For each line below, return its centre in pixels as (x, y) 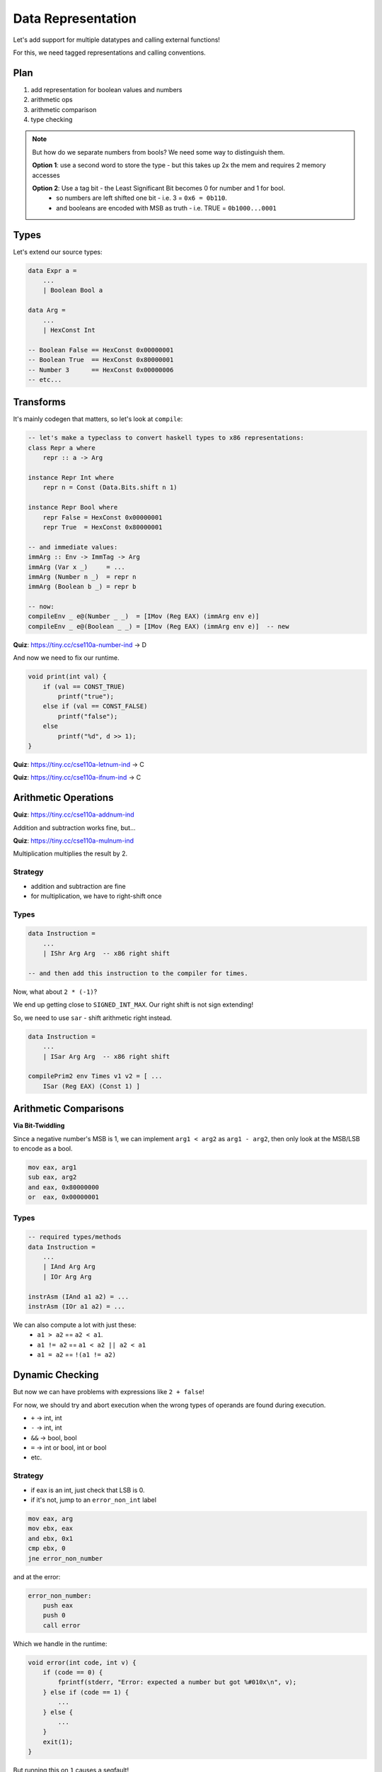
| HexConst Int (69, 330)
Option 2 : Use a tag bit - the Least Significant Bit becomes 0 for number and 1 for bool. (159, 188)
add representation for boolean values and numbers (106, 89)
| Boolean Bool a (73, 290)
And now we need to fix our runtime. (66, 658)
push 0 (54, 1615)
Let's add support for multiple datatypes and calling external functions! (117, 40)
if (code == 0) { (73, 1672)
